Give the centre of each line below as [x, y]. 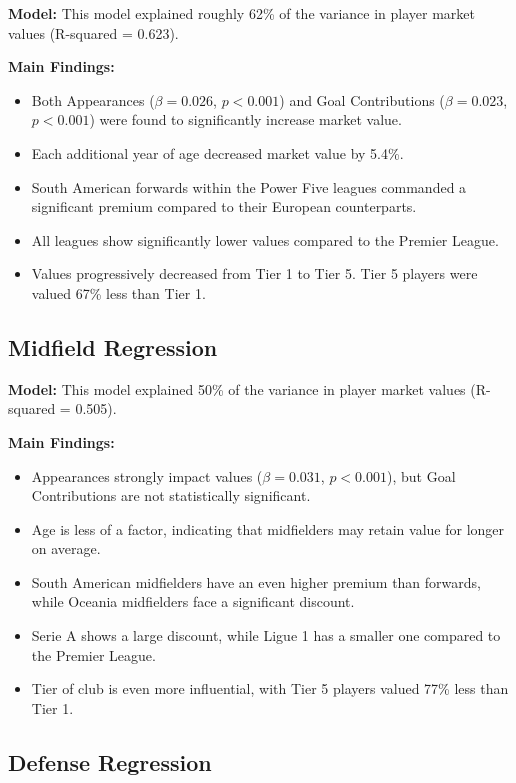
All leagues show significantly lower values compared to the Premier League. [265, 239]
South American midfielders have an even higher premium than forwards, [256, 581]
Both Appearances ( [93, 99]
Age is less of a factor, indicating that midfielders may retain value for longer [268, 528]
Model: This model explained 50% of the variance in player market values [237, 388]
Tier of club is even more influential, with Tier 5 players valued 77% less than [270, 688]
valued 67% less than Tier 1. [118, 292]
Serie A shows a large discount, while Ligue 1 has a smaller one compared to [266, 635]
